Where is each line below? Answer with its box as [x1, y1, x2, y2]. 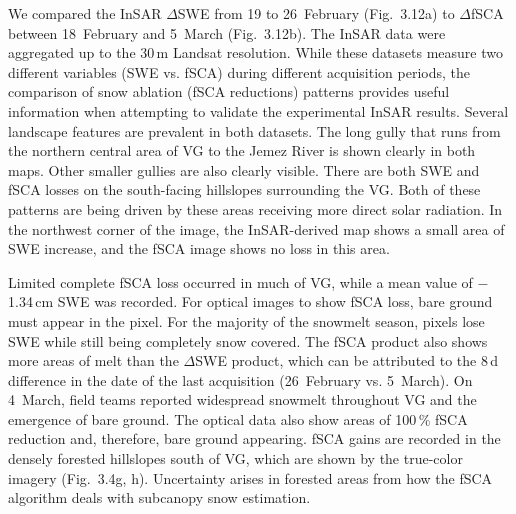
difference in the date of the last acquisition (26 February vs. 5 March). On [8, 369, 473, 390]
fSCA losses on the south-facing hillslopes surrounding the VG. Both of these [8, 179, 481, 200]
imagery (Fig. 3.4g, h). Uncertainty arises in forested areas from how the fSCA [8, 467, 493, 488]
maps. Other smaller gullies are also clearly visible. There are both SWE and [8, 159, 480, 180]
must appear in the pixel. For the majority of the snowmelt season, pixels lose [8, 310, 485, 331]
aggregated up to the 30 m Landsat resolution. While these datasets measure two [8, 42, 504, 63]
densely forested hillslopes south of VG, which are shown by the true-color [8, 448, 463, 469]
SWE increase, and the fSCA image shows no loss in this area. [8, 238, 390, 259]
